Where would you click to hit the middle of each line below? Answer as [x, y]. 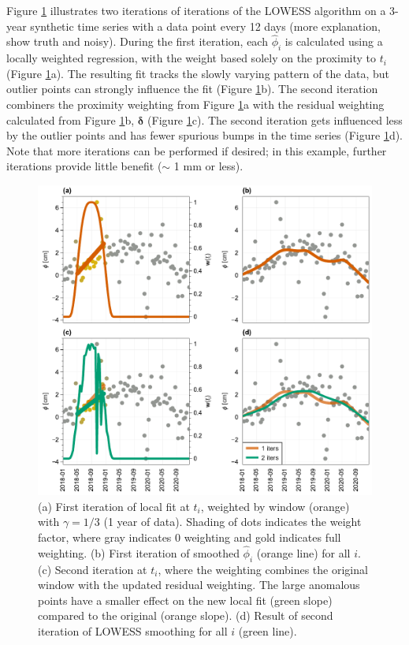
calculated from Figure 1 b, [71, 119]
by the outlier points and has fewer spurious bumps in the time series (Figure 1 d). [204, 135]
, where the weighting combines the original [263, 569]
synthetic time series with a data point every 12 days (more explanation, [205, 26]
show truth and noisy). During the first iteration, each [137, 41]
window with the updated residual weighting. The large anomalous [199, 585]
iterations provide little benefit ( [84, 166]
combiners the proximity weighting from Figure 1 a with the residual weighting [195, 104]
